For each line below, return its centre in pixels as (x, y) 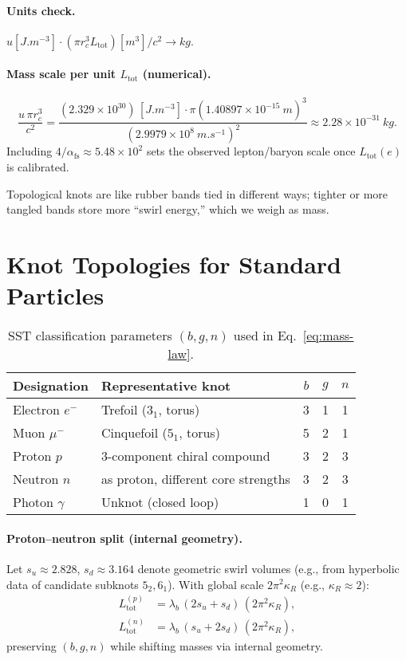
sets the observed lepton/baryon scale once (251, 151)
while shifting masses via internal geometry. (217, 645)
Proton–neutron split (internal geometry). (124, 538)
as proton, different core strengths (195, 479)
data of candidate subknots (73, 584)
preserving (32, 645)
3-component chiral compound (185, 456)
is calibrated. (38, 167)
